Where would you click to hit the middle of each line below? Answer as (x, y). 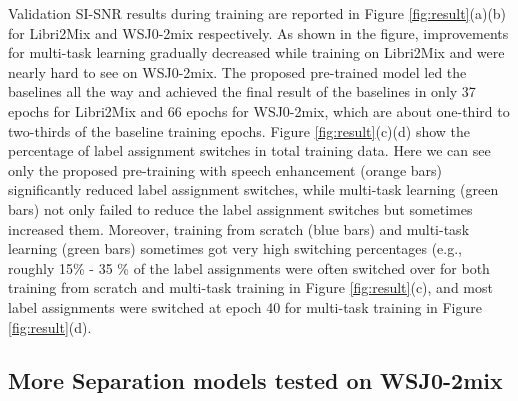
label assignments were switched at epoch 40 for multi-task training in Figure (245, 306)
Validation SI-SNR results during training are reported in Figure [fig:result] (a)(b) (257, 13)
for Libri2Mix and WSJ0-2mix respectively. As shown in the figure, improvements (258, 32)
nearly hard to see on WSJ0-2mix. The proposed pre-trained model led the (237, 71)
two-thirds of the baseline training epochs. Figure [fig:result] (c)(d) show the (239, 130)
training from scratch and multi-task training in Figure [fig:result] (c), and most (250, 287)
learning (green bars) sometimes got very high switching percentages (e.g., (235, 248)
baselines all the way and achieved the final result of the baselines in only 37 (242, 91)
